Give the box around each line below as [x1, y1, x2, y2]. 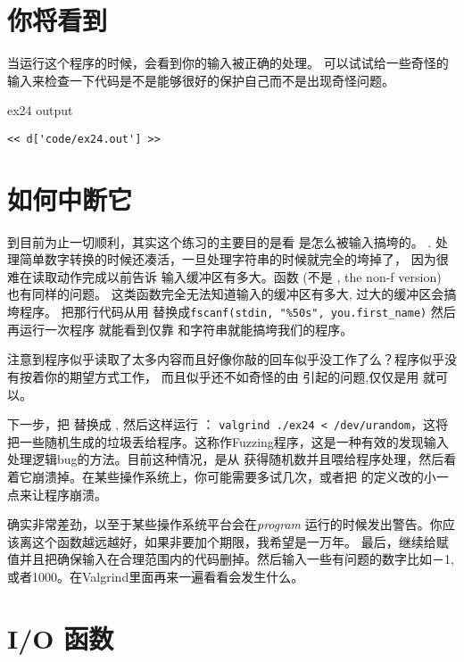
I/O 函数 [7, 619, 114, 656]
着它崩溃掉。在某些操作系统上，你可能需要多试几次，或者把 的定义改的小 [7, 467, 436, 485]
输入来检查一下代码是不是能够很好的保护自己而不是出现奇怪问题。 [7, 70, 394, 89]
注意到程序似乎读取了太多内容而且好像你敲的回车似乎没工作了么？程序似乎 [7, 350, 444, 368]
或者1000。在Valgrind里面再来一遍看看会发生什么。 [7, 567, 304, 585]
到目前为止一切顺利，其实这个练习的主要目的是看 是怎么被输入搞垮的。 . [7, 232, 432, 251]
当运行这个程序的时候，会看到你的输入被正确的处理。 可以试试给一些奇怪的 [7, 54, 449, 72]
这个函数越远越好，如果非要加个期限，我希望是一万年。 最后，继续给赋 [31, 532, 449, 550]
